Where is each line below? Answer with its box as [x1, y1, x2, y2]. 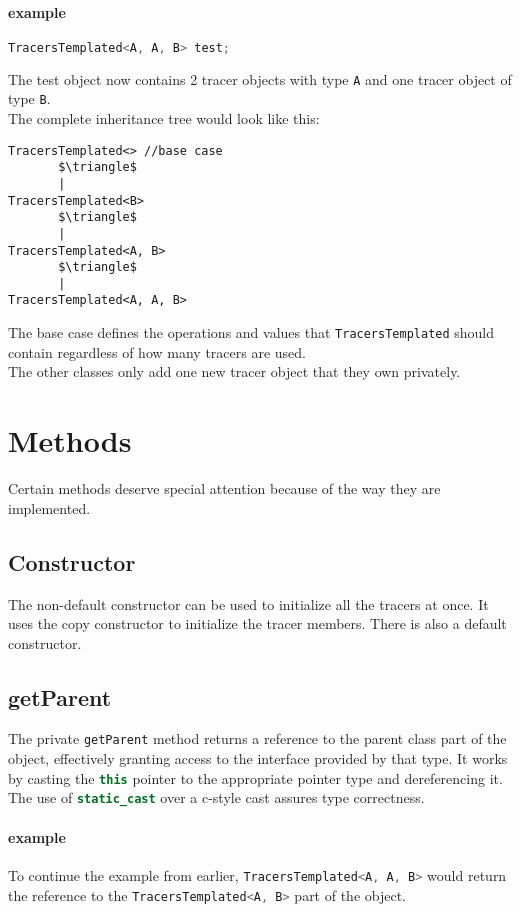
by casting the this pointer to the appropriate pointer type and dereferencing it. [8, 767, 503, 788]
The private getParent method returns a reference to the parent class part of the [8, 728, 507, 749]
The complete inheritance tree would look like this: [8, 107, 320, 128]
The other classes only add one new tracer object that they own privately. [8, 361, 461, 382]
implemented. [8, 497, 91, 518]
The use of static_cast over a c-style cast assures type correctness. [8, 787, 425, 808]
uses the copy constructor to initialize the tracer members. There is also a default [8, 613, 507, 634]
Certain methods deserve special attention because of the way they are [8, 478, 441, 499]
